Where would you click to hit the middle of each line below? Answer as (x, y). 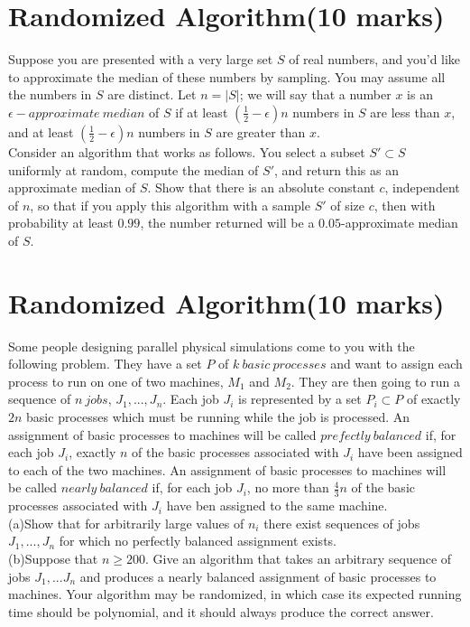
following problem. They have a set (105, 364)
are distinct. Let (152, 94)
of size (348, 205)
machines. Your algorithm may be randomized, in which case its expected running (235, 594)
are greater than (261, 131)
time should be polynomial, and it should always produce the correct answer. (221, 611)
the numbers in (50, 94)
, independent (422, 187)
